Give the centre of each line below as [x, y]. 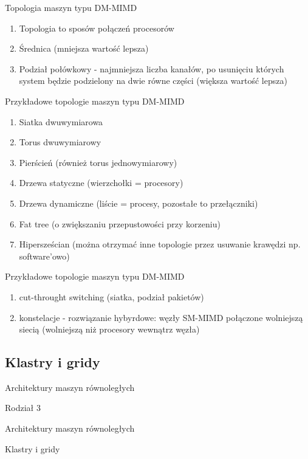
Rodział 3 [23, 408]
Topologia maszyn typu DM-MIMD [71, 7]
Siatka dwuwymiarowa [61, 121]
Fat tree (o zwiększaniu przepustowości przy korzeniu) [120, 223]
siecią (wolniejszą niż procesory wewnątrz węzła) [109, 329]
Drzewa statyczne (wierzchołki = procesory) [101, 183]
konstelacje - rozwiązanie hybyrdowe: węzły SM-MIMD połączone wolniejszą [161, 317]
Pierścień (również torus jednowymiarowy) [98, 162]
